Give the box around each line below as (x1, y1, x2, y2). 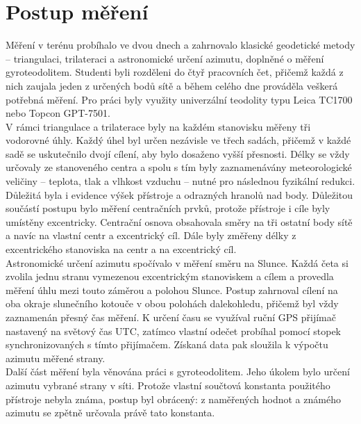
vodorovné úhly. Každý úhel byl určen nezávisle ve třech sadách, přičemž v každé (6, 133, 351, 147)
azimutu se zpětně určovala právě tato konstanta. (6, 405, 215, 420)
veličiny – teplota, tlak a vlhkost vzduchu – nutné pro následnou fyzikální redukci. (6, 174, 355, 188)
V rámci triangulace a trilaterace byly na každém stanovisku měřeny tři (6, 119, 311, 133)
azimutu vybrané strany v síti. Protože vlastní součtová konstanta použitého (6, 377, 330, 392)
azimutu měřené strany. (6, 350, 106, 365)
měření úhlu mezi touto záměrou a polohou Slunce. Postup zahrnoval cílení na (6, 282, 338, 297)
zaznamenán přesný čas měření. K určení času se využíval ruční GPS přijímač (6, 310, 336, 324)
